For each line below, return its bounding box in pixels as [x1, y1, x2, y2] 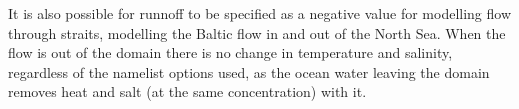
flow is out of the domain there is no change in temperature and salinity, [8, 42, 453, 63]
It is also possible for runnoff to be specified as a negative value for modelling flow [8, 3, 512, 23]
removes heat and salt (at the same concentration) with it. [8, 81, 367, 102]
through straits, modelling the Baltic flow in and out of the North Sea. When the [8, 22, 506, 43]
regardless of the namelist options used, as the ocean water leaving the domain [8, 61, 490, 82]
